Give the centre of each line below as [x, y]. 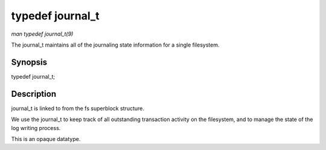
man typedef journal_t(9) [42, 34]
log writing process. [36, 128]
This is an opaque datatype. [46, 139]
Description [34, 94]
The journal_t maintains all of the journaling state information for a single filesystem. [115, 45]
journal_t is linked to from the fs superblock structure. [78, 108]
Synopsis [29, 62]
